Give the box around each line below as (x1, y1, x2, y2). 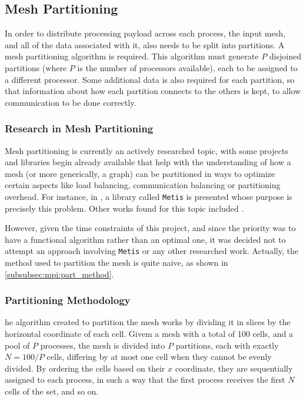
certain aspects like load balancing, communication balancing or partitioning (5, 179, 281, 191)
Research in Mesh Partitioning (5, 121, 154, 136)
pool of (5, 339, 30, 351)
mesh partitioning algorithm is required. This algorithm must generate (5, 50, 259, 62)
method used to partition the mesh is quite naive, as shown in (5, 256, 228, 269)
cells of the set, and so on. (5, 385, 99, 397)
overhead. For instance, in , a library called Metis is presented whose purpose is (5, 190, 292, 202)
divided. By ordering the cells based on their (5, 362, 165, 374)
